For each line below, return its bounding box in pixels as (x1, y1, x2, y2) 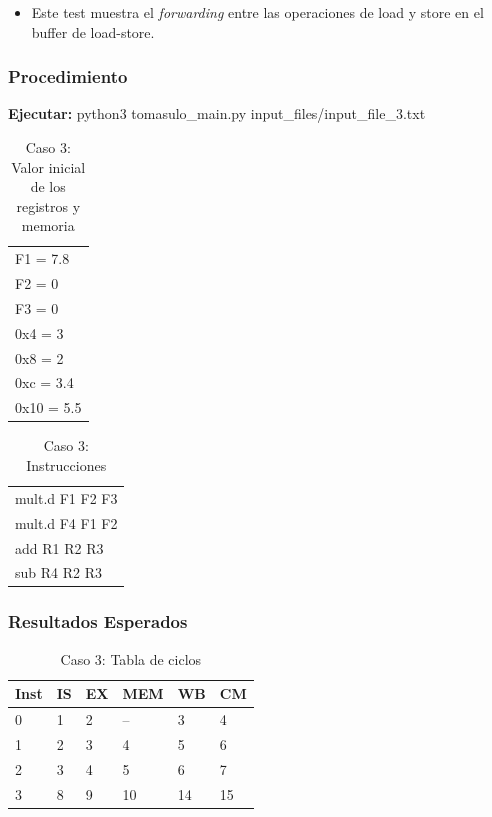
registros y (16, 195, 81, 216)
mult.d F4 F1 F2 (15, 512, 118, 533)
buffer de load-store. (31, 21, 155, 42)
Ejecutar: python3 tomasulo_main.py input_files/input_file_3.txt (8, 103, 426, 124)
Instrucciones (26, 454, 107, 475)
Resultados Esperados (8, 609, 188, 634)
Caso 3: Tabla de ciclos (60, 648, 202, 669)
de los (30, 176, 66, 197)
